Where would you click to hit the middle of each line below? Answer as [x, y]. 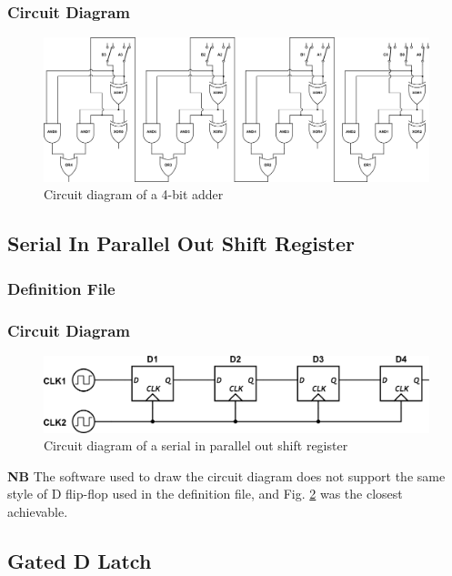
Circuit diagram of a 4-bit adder [134, 194]
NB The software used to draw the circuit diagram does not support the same [226, 475]
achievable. [38, 512]
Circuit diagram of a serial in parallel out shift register [196, 445]
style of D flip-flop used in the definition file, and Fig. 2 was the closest [205, 494]
